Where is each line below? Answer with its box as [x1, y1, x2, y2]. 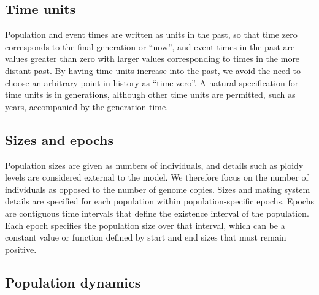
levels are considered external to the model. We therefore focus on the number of [5, 171, 309, 184]
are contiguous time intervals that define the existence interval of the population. [5, 206, 309, 219]
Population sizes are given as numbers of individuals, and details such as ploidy [5, 159, 304, 171]
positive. [5, 242, 37, 255]
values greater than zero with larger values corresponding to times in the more [5, 52, 300, 65]
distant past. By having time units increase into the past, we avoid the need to [5, 64, 301, 77]
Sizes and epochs [5, 130, 114, 149]
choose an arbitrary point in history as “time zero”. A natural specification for [5, 76, 299, 89]
